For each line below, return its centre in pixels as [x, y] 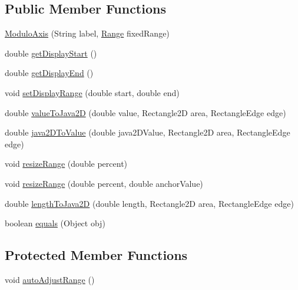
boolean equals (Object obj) [55, 223]
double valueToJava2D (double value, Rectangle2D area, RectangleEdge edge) [145, 112]
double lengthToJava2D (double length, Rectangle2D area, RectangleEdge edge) [149, 203]
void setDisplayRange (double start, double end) [92, 92]
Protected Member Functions [96, 255]
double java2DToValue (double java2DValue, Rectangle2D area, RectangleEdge [148, 132]
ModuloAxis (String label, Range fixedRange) [87, 33]
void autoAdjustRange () [50, 279]
